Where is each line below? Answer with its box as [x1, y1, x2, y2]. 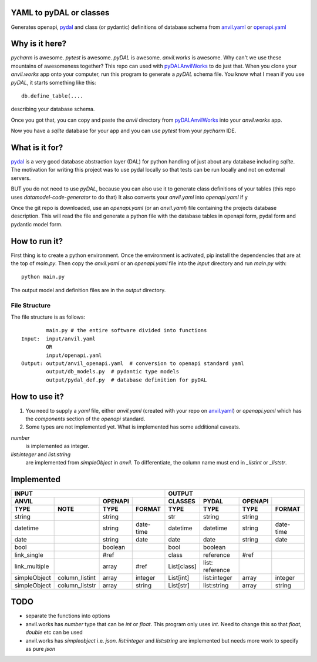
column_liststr [58, 581, 96, 589]
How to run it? [11, 236, 63, 246]
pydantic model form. [11, 220, 63, 228]
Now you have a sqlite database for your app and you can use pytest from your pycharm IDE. [11, 127, 237, 135]
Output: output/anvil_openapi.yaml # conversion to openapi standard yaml [21, 360, 244, 367]
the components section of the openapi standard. [25, 415, 146, 423]
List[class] [168, 562, 197, 570]
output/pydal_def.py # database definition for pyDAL [46, 376, 207, 383]
